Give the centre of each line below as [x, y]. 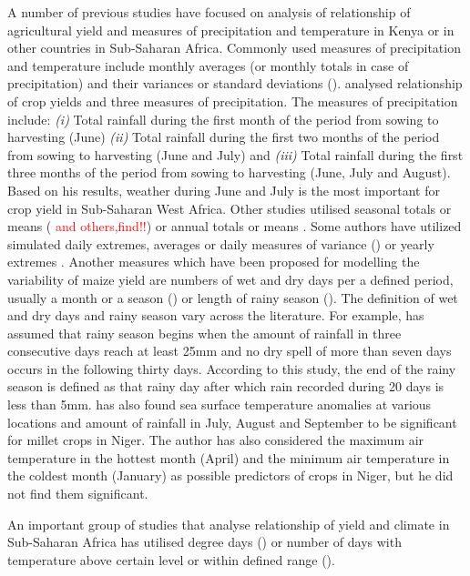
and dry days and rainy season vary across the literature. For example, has [216, 315]
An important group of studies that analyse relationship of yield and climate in [229, 524]
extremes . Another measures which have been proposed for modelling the [214, 262]
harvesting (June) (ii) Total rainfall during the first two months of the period [224, 137]
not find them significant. [78, 494]
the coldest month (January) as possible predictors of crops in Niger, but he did [230, 475]
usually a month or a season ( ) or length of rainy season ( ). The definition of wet [233, 297]
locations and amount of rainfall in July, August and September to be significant [232, 422]
